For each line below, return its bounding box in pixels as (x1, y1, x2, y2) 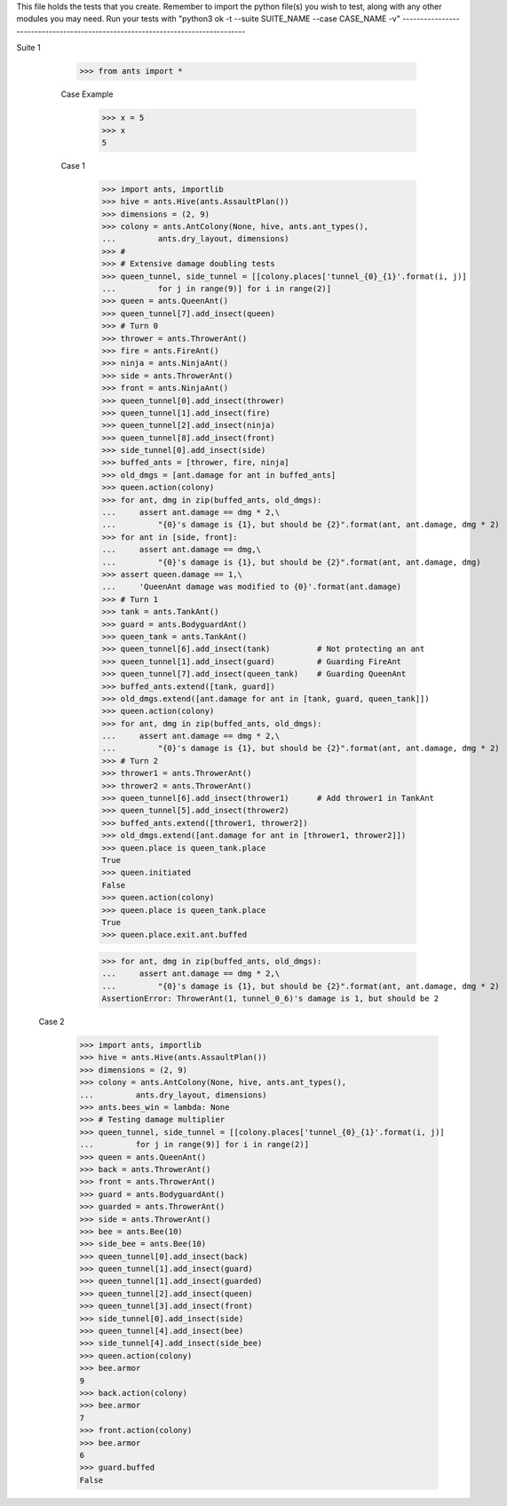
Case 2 (38, 1017, 66, 1027)
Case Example (60, 89, 114, 99)
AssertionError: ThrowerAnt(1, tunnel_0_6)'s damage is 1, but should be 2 (101, 994, 440, 1003)
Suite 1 (16, 43, 41, 53)
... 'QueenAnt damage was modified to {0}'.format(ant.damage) (101, 582, 402, 592)
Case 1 (60, 160, 86, 170)
